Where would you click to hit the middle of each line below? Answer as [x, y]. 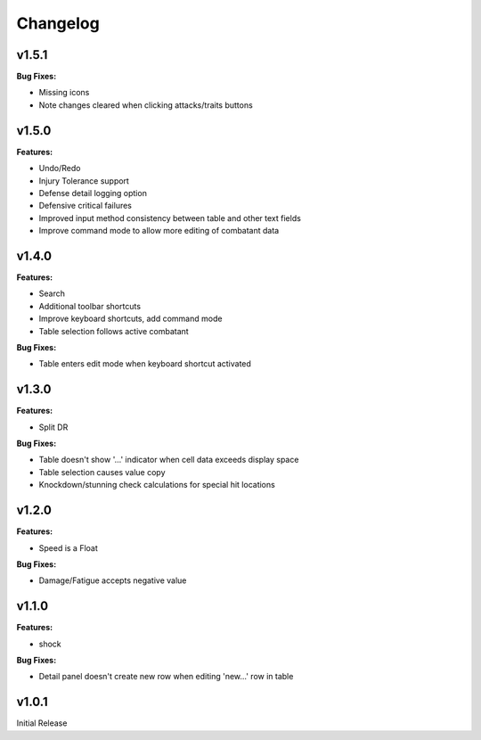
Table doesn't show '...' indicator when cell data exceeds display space [169, 460]
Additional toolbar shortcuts [90, 306]
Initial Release [42, 723]
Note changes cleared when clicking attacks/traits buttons [146, 105]
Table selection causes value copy [102, 472]
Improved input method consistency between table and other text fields [170, 218]
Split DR [53, 427]
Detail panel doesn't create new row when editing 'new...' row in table [166, 677]
